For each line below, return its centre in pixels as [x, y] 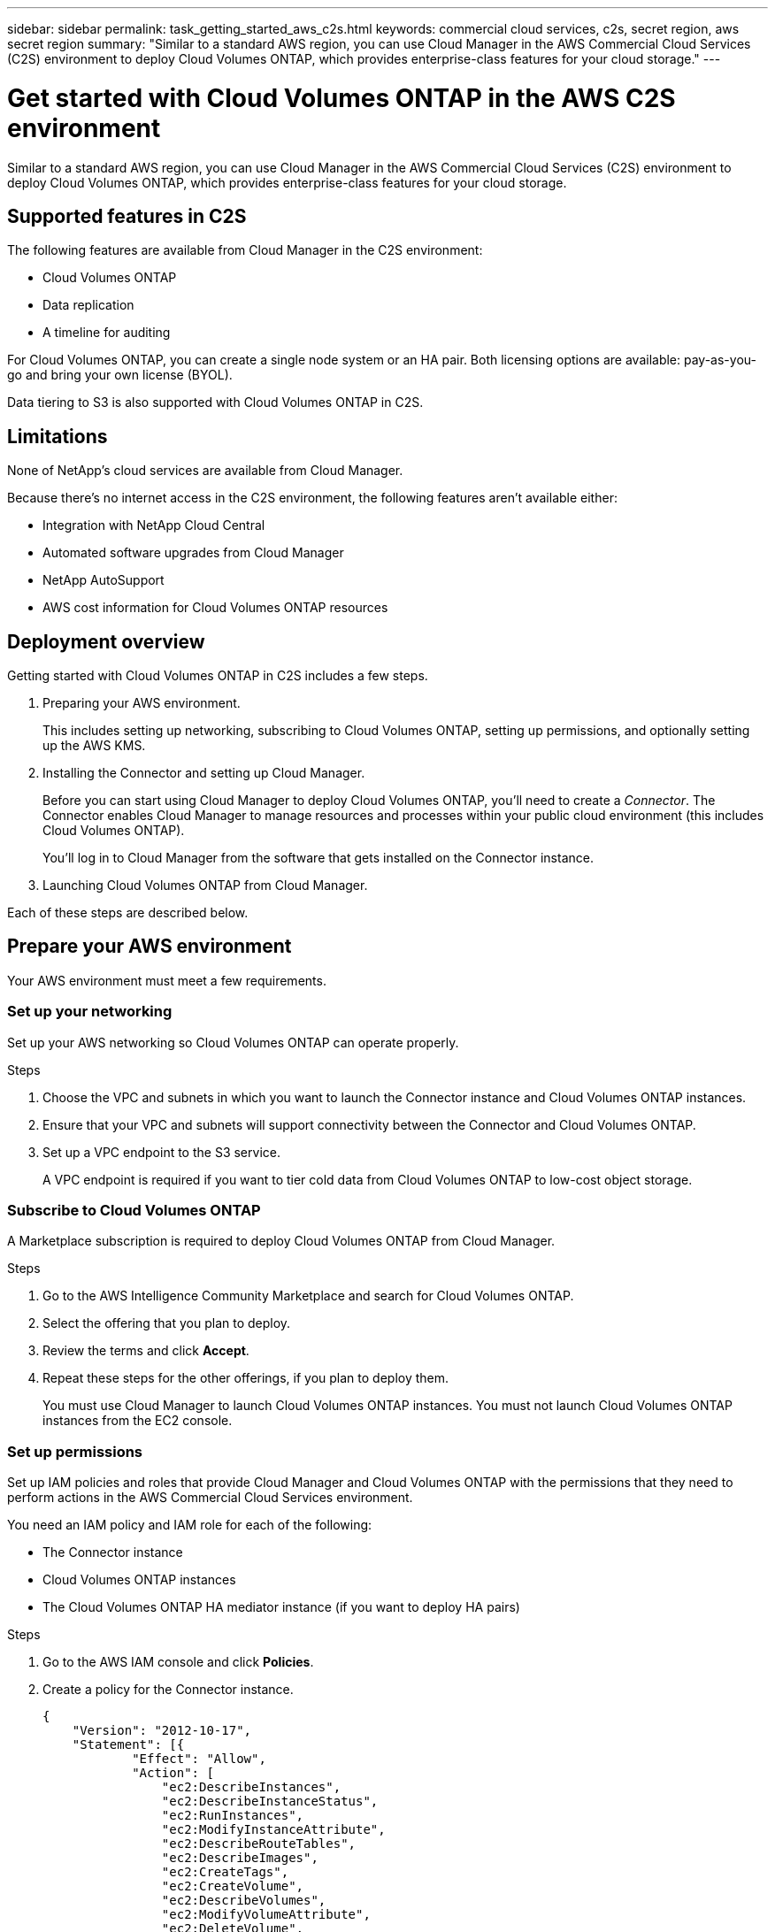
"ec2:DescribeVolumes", [244, 1901]
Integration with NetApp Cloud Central [154, 525]
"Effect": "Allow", [199, 1759]
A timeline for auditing [107, 333]
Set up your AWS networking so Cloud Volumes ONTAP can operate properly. [233, 1042]
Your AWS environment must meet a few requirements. [167, 980]
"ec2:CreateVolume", [233, 1886]
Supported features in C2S [127, 216]
